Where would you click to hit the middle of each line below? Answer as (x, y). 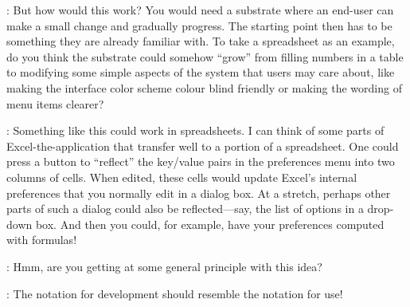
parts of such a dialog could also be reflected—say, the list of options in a (185, 209)
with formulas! (42, 240)
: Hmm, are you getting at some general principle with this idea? (164, 266)
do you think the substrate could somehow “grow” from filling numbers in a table (205, 56)
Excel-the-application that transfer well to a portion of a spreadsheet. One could (203, 146)
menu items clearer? (55, 103)
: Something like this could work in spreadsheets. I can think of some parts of (195, 130)
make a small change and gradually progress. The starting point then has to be (199, 25)
